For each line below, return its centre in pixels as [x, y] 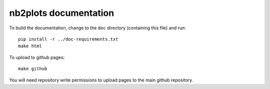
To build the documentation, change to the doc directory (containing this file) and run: [97, 28]
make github [33, 69]
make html [30, 46]
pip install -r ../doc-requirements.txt [68, 39]
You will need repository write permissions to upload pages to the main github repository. [101, 80]
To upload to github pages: [37, 57]
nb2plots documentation [62, 13]
